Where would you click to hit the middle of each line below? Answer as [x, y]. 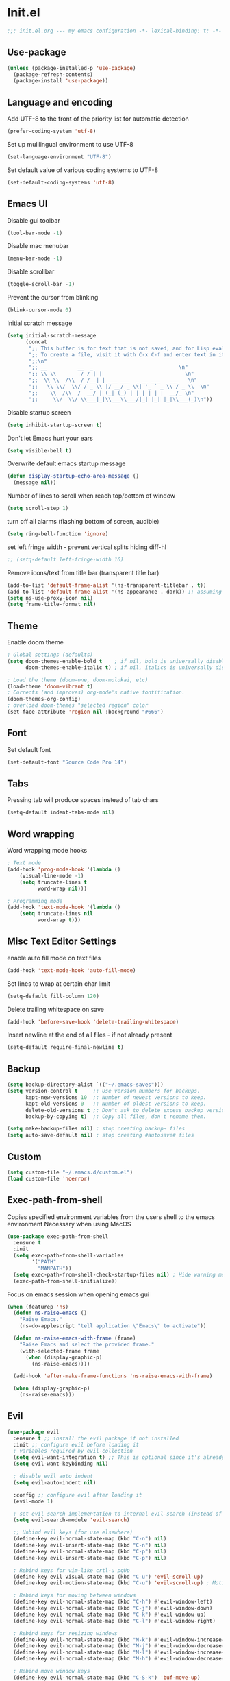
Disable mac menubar [38, 246]
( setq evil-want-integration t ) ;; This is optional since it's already [119, 1458]
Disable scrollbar [31, 271]
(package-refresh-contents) [53, 74]
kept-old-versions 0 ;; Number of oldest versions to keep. [116, 1104]
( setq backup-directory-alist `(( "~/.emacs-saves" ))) [86, 1085]
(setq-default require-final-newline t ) [66, 1048]
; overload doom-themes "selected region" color [78, 705]
